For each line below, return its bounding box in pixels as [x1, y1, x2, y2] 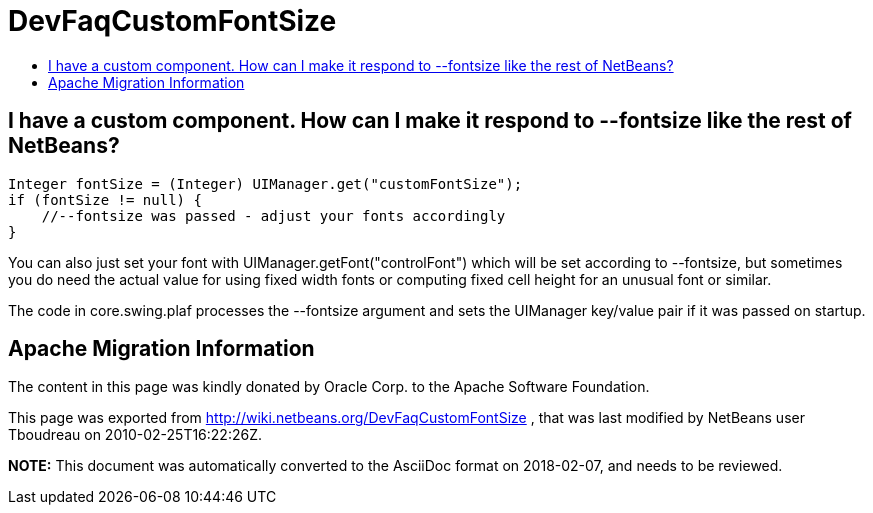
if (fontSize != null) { [8, 191, 202, 208]
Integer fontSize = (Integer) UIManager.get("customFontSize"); [8, 175, 523, 192]
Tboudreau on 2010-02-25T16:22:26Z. [8, 426, 263, 444]
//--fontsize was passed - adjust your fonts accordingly [41, 207, 506, 224]
